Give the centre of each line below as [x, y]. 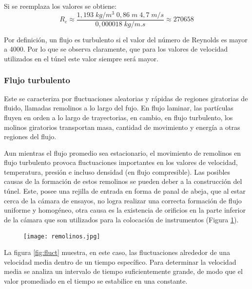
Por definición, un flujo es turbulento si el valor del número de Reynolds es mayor [126, 39]
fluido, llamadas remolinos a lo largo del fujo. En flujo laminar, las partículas [119, 108]
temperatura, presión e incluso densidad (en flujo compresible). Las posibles [117, 172]
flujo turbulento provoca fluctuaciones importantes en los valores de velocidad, [121, 162]
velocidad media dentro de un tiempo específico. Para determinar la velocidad [120, 262]
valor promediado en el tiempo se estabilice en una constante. [96, 280]
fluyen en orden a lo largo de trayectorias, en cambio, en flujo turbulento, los [118, 117]
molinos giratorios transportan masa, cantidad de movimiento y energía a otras [122, 127]
